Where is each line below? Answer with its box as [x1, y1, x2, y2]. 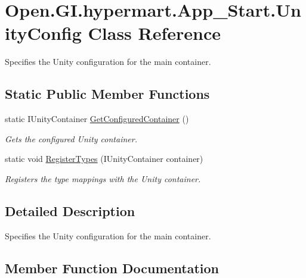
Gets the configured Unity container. [5, 132, 137, 145]
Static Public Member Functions [5, 85, 210, 103]
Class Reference [88, 21, 221, 45]
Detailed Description [5, 201, 135, 220]
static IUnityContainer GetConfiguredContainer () [5, 113, 189, 125]
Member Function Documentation [5, 258, 220, 277]
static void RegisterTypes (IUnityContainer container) [5, 152, 203, 165]
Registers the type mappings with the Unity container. [5, 172, 201, 185]
